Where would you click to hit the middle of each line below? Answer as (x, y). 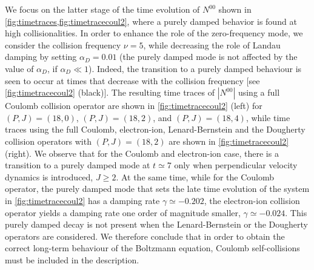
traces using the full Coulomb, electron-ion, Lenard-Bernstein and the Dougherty (155, 129)
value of (19, 68)
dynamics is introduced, (49, 176)
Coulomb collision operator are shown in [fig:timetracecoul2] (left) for (134, 106)
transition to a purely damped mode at (78, 165)
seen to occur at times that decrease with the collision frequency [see (132, 80)
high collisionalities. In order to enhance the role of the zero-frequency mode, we (154, 33)
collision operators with (48, 141)
